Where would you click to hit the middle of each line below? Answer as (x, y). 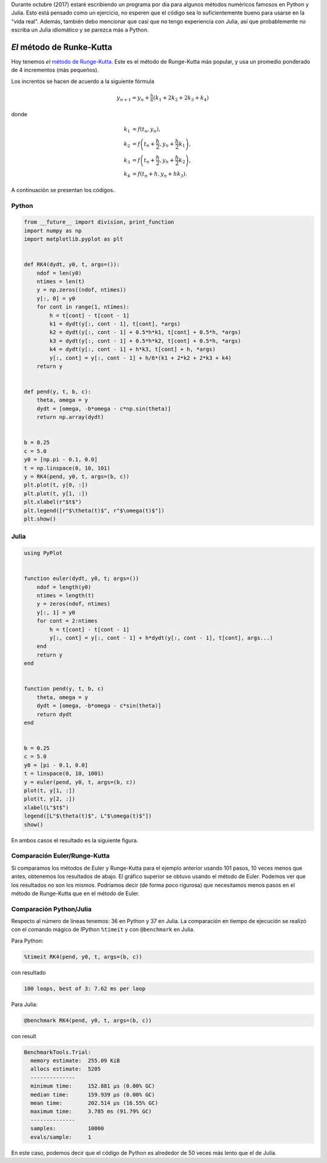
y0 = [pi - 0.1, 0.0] (56, 765)
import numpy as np (53, 231)
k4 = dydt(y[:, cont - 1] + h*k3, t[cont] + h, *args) (133, 349)
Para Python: (27, 941)
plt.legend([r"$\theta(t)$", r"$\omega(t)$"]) (94, 510)
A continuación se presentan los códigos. (63, 190)
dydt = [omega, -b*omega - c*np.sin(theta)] (104, 408)
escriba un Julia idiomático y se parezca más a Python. (80, 30)
